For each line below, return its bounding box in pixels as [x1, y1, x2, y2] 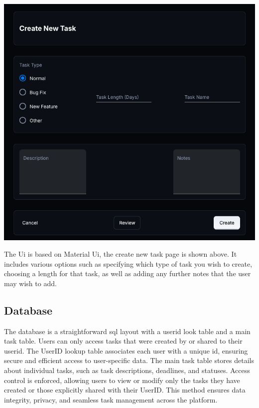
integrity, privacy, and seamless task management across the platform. [4, 394, 218, 405]
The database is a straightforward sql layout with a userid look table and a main [4, 326, 251, 336]
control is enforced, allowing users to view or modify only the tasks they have [4, 375, 240, 385]
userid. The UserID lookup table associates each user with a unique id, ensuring [4, 345, 248, 356]
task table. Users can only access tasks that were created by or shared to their [4, 336, 243, 346]
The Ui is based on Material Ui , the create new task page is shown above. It [4, 249, 237, 259]
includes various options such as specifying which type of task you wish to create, [4, 258, 253, 269]
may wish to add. [4, 278, 57, 288]
